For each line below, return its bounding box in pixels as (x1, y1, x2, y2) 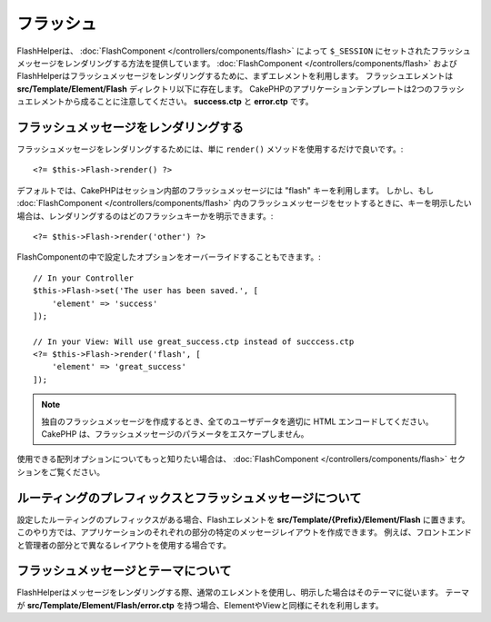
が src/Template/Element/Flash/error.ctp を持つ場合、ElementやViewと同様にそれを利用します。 (16, 599, 384, 610)
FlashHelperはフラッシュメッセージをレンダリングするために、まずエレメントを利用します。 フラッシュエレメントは (16, 71, 454, 82)
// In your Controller (33, 272, 135, 283)
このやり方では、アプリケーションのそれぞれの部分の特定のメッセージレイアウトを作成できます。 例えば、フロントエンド (16, 527, 472, 538)
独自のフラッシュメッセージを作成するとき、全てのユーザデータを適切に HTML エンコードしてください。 (41, 416, 434, 427)
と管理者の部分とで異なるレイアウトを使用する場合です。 (16, 539, 232, 550)
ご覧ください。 (48, 466, 105, 477)
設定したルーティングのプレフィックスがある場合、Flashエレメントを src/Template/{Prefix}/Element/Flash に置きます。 (16, 514, 470, 525)
